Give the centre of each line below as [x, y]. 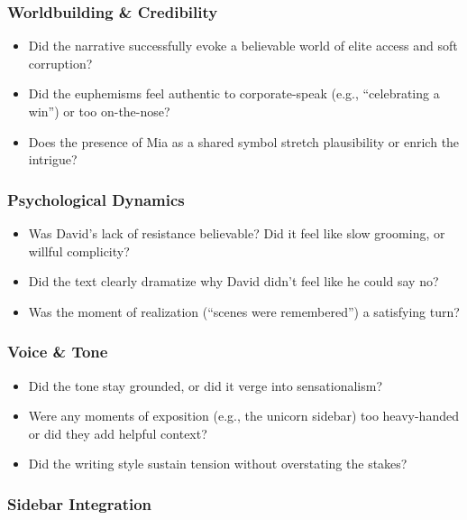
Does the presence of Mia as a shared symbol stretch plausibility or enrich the [244, 141]
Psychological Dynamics [96, 199]
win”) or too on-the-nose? [99, 111]
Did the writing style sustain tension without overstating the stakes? [218, 464]
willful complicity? [79, 251]
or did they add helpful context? [118, 433]
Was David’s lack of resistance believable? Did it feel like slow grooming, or [237, 233]
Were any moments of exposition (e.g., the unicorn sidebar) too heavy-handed [243, 416]
